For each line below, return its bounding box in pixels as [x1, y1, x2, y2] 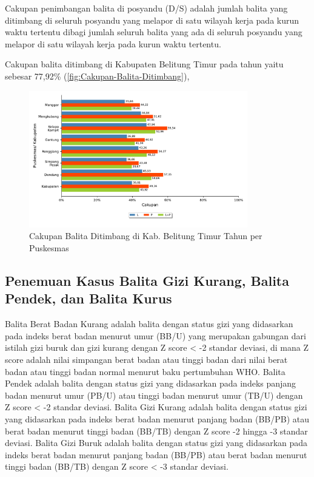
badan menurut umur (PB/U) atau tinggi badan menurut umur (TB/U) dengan [5, 388, 303, 401]
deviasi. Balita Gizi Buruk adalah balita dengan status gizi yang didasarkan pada [5, 436, 308, 449]
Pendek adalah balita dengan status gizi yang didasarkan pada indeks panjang [5, 377, 296, 390]
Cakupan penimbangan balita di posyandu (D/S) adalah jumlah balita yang [5, 2, 288, 14]
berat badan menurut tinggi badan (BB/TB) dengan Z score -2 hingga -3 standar [5, 424, 308, 437]
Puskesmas [29, 241, 69, 254]
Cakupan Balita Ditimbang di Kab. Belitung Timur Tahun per [29, 229, 262, 242]
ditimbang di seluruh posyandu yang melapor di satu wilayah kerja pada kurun [5, 13, 299, 26]
